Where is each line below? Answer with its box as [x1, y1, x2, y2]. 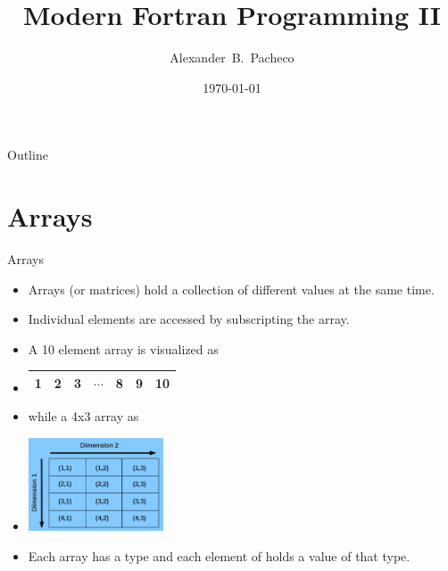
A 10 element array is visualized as [28, 339, 219, 358]
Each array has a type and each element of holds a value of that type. [28, 546, 411, 565]
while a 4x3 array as [28, 407, 139, 425]
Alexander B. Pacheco [170, 48, 295, 67]
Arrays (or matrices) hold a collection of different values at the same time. [28, 279, 435, 298]
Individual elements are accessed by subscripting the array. [28, 310, 350, 328]
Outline [7, 145, 48, 164]
